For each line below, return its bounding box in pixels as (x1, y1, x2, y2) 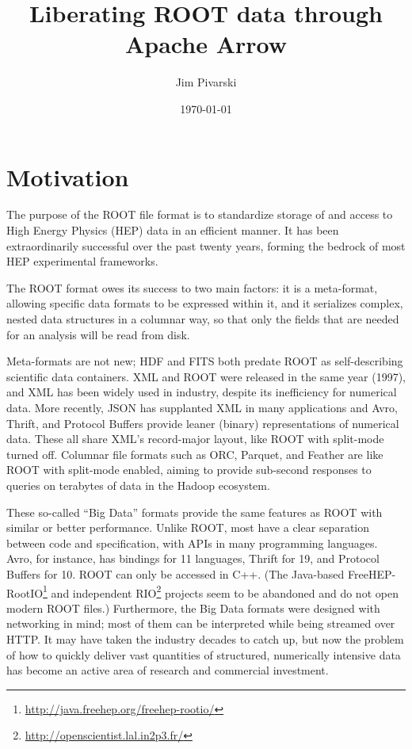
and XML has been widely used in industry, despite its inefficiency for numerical (6, 384, 397, 400)
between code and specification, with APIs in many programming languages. (6, 534, 378, 551)
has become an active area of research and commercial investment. (6, 662, 329, 678)
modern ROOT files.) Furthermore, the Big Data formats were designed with (6, 599, 380, 616)
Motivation (6, 160, 129, 193)
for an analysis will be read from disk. (6, 326, 190, 342)
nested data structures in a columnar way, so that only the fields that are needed (6, 311, 399, 327)
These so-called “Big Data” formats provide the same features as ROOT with (6, 503, 383, 520)
